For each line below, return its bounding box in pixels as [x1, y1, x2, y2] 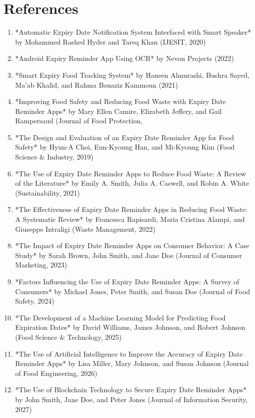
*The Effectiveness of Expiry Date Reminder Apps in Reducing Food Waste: [15, 204, 248, 214]
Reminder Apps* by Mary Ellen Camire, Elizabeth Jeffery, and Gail [15, 105, 222, 116]
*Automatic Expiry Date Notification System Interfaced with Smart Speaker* [15, 27, 252, 37]
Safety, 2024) [15, 296, 54, 306]
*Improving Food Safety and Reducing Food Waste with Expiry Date [15, 96, 226, 106]
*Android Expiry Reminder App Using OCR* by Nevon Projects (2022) [15, 53, 234, 63]
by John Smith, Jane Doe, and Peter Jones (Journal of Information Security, [15, 394, 248, 404]
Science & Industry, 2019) [15, 152, 94, 162]
